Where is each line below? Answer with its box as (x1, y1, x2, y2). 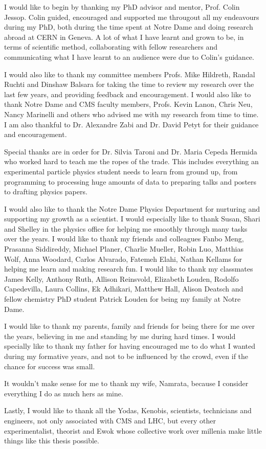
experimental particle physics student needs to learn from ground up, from (4, 166, 238, 176)
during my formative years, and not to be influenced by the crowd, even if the (4, 351, 249, 361)
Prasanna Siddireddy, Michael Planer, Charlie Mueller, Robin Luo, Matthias (4, 243, 243, 254)
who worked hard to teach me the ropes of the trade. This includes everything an (4, 156, 259, 167)
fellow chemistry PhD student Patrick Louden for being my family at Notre (4, 294, 241, 304)
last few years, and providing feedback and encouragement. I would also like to (4, 88, 251, 99)
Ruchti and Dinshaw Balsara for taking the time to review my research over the (4, 79, 254, 89)
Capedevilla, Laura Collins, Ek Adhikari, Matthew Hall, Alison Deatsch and (4, 283, 243, 294)
